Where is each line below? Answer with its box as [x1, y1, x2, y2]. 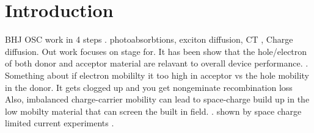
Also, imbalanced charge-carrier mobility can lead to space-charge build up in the [5, 93, 310, 106]
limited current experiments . [5, 117, 114, 129]
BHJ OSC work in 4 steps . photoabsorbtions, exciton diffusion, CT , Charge [5, 33, 293, 46]
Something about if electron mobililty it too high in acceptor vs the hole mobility [5, 68, 309, 81]
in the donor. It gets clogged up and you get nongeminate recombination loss [5, 81, 293, 93]
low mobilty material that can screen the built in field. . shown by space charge [5, 104, 302, 117]
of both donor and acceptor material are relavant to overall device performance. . [5, 57, 309, 70]
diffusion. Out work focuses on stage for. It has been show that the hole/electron [5, 45, 307, 57]
